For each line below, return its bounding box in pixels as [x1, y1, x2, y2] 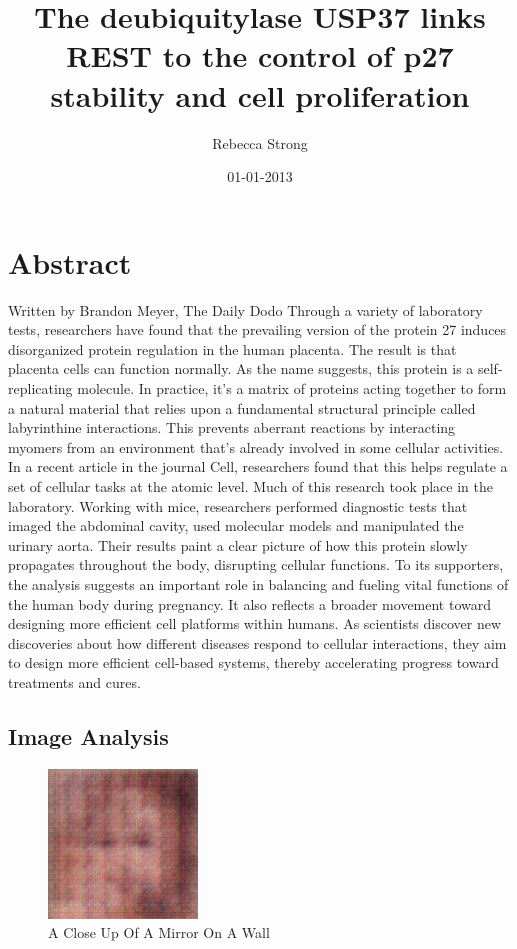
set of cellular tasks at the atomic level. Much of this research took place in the [8, 475, 494, 496]
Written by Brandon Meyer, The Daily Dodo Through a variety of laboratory [8, 299, 483, 320]
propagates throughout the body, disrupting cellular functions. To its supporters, [8, 554, 504, 575]
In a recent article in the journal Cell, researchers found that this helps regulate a [8, 456, 508, 477]
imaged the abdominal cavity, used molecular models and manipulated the [8, 515, 464, 536]
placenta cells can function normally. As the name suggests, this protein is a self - [8, 358, 503, 379]
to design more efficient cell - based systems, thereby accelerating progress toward [8, 652, 499, 673]
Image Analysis [8, 720, 169, 751]
